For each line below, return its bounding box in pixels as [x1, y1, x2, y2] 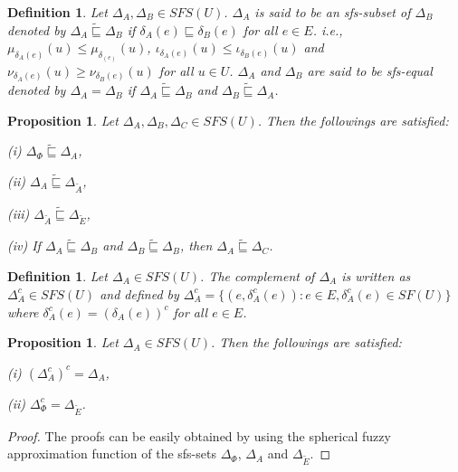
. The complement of [200, 267, 315, 286]
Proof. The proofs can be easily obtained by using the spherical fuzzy [7, 426, 391, 445]
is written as [341, 267, 411, 286]
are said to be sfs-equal [307, 61, 433, 80]
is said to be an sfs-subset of [254, 3, 411, 21]
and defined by [100, 284, 179, 303]
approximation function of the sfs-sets [7, 444, 216, 463]
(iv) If [7, 236, 41, 255]
